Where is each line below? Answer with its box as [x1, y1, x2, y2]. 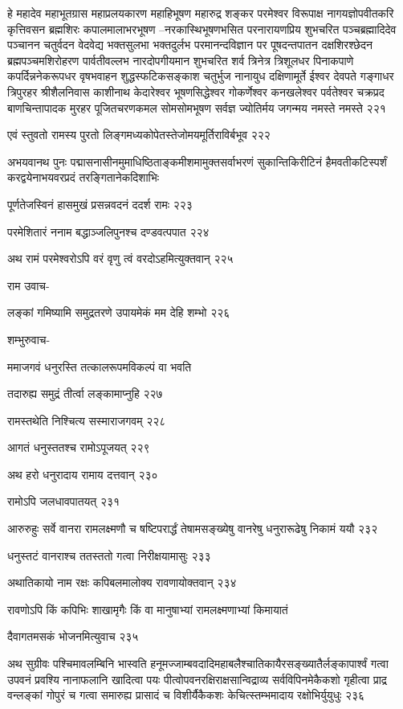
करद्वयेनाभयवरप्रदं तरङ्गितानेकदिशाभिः [7, 169, 160, 186]
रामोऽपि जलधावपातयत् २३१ [7, 493, 120, 510]
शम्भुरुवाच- [7, 330, 51, 347]
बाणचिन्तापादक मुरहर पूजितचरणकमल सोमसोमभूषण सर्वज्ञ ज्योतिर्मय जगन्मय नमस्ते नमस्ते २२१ [7, 99, 386, 116]
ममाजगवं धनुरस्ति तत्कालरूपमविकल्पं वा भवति [7, 358, 192, 375]
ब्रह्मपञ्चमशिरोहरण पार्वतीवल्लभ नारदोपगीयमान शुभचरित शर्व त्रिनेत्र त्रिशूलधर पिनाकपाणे [7, 51, 354, 68]
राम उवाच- [7, 277, 50, 293]
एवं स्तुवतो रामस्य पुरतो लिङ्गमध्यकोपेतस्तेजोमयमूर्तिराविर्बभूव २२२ [7, 126, 271, 143]
